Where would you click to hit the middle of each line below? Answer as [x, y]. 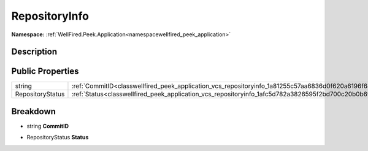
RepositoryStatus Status [58, 137]
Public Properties [45, 72]
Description [34, 52]
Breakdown [34, 111]
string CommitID [48, 126]
